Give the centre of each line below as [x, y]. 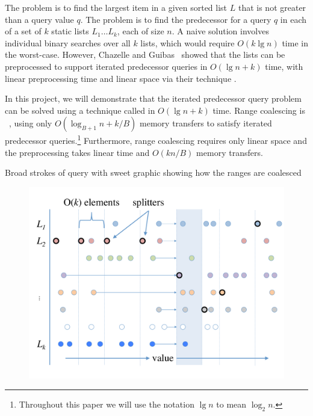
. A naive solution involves [220, 31]
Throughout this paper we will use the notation [107, 404]
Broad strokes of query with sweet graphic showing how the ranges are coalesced [153, 172]
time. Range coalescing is [259, 110]
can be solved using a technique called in [80, 110]
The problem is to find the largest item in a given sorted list [116, 7]
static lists [70, 31]
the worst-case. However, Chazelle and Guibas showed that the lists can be [145, 54]
